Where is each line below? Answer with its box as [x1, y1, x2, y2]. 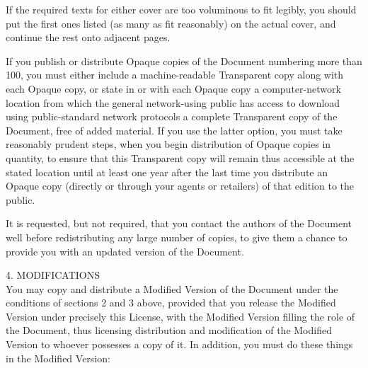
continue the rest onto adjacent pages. [6, 30, 171, 45]
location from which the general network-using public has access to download [6, 95, 340, 110]
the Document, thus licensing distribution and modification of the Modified [6, 323, 332, 338]
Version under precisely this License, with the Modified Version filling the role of [6, 309, 355, 323]
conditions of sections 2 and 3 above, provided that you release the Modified [6, 295, 336, 310]
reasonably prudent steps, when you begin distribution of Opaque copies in [6, 137, 331, 151]
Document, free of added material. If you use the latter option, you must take [6, 122, 343, 137]
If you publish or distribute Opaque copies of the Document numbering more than [6, 53, 362, 68]
